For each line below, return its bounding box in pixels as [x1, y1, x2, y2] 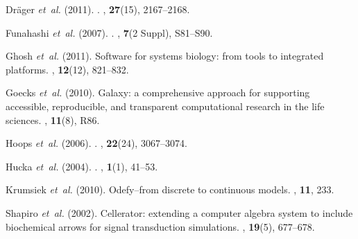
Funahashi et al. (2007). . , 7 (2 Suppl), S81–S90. [6, 25, 213, 39]
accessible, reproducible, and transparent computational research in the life [6, 98, 325, 113]
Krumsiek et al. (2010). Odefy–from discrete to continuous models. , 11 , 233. [6, 182, 334, 197]
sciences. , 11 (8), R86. [6, 112, 100, 127]
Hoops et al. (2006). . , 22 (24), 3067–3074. [6, 136, 187, 150]
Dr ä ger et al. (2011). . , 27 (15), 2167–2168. [6, 2, 190, 16]
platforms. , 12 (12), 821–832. [6, 62, 129, 76]
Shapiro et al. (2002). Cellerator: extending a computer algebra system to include [6, 205, 353, 220]
